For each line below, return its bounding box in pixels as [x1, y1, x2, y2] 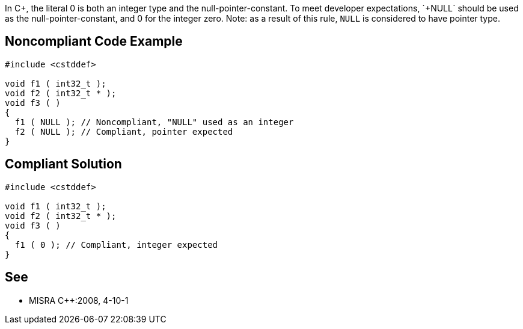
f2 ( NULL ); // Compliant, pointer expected [14, 126, 233, 137]
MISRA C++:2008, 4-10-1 [29, 295, 129, 306]
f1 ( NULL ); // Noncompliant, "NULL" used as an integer [14, 117, 294, 127]
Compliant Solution [5, 156, 122, 172]
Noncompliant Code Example [5, 34, 183, 49]
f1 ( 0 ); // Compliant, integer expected [14, 239, 218, 250]
